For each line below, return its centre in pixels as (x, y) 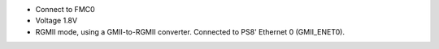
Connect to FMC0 (65, 9)
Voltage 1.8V (56, 21)
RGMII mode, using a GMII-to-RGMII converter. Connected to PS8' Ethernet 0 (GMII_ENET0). (190, 31)
